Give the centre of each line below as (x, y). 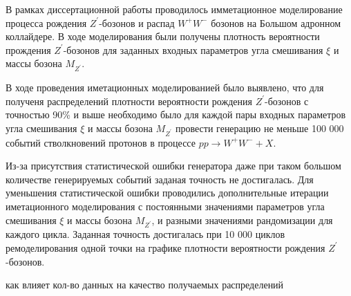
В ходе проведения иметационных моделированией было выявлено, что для (165, 87)
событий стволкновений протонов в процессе (101, 142)
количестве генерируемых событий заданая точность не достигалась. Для (160, 179)
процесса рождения (46, 22)
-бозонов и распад (137, 22)
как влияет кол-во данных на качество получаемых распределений (145, 285)
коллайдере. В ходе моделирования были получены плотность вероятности (163, 36)
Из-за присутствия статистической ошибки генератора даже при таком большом (173, 166)
